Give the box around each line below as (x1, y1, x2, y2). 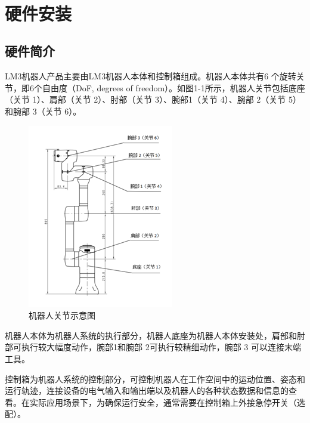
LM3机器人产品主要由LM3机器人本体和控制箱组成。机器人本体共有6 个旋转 (5, 70, 296, 82)
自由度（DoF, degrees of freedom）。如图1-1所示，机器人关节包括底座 (42, 81, 305, 94)
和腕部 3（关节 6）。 (5, 104, 82, 117)
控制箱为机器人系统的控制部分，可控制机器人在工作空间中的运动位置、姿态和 (5, 372, 305, 385)
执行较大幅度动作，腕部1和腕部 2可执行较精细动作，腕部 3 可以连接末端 (21, 341, 301, 353)
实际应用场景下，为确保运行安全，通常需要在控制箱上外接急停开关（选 (29, 396, 305, 408)
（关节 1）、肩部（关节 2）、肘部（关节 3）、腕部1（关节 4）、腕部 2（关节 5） (5, 93, 301, 106)
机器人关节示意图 (29, 309, 95, 322)
